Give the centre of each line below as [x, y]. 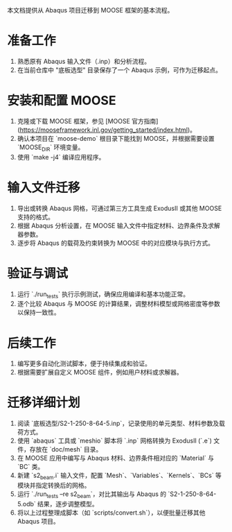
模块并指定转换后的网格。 [54, 486]
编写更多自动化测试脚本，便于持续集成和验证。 [84, 363]
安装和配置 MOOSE [62, 101]
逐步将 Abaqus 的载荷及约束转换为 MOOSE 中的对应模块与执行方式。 [116, 243]
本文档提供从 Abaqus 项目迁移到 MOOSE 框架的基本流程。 [90, 10]
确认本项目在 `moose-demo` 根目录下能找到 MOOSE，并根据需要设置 [116, 138]
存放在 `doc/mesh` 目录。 [66, 449]
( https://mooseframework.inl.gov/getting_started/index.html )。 [106, 130]
